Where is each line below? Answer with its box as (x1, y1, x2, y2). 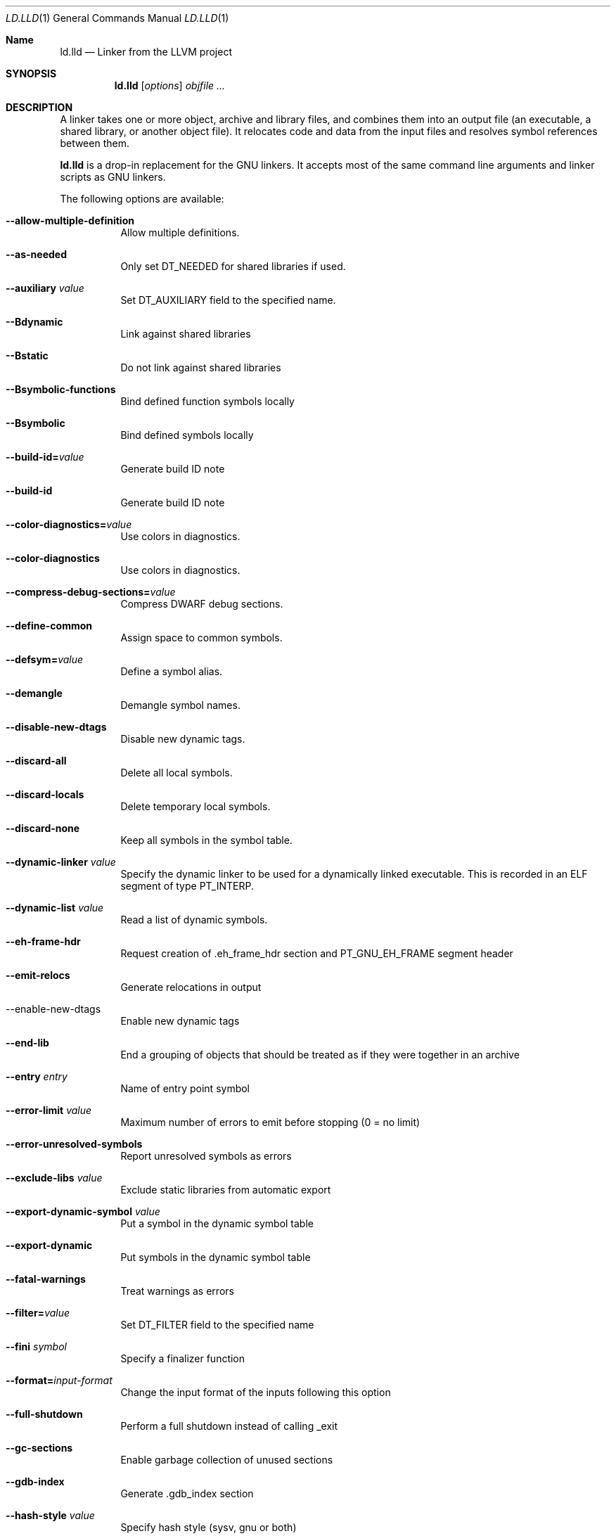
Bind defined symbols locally (120, 429, 254, 441)
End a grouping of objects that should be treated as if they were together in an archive (120, 1049, 520, 1061)
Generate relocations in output (120, 981, 262, 993)
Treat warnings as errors (120, 1285, 234, 1297)
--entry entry (6, 1070, 68, 1082)
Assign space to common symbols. (120, 632, 283, 644)
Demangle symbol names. (120, 699, 240, 711)
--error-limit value (6, 1104, 92, 1116)
